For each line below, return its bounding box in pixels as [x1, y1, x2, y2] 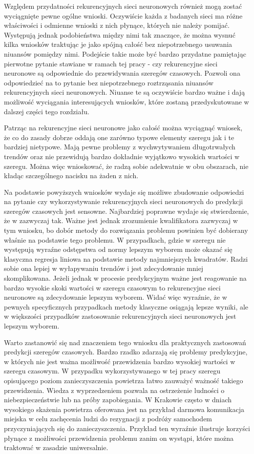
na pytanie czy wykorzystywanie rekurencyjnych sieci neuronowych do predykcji [4, 196, 243, 206]
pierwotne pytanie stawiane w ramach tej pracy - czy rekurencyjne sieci [4, 58, 218, 68]
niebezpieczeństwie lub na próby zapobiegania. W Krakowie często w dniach [4, 394, 232, 405]
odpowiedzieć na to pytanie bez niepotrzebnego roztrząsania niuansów [4, 77, 213, 87]
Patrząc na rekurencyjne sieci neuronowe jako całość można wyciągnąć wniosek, [4, 123, 243, 133]
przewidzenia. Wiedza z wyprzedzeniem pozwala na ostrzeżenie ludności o [4, 385, 225, 395]
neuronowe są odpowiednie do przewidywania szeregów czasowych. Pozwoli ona [4, 68, 240, 78]
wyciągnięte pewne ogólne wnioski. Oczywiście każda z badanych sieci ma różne [4, 10, 243, 21]
